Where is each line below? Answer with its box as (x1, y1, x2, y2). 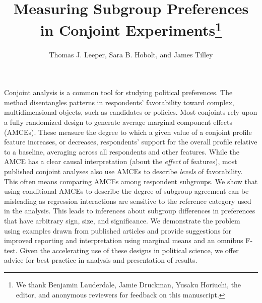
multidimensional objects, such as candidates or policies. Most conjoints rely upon (4, 107, 257, 117)
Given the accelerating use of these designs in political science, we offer (20, 245, 239, 255)
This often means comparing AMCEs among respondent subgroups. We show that (4, 176, 258, 186)
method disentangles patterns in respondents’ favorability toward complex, (4, 97, 234, 107)
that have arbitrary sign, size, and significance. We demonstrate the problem (4, 215, 240, 225)
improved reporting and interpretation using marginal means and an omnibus (4, 235, 243, 246)
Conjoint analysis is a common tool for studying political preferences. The (4, 87, 233, 98)
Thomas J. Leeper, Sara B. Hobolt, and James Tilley (49, 49, 213, 59)
